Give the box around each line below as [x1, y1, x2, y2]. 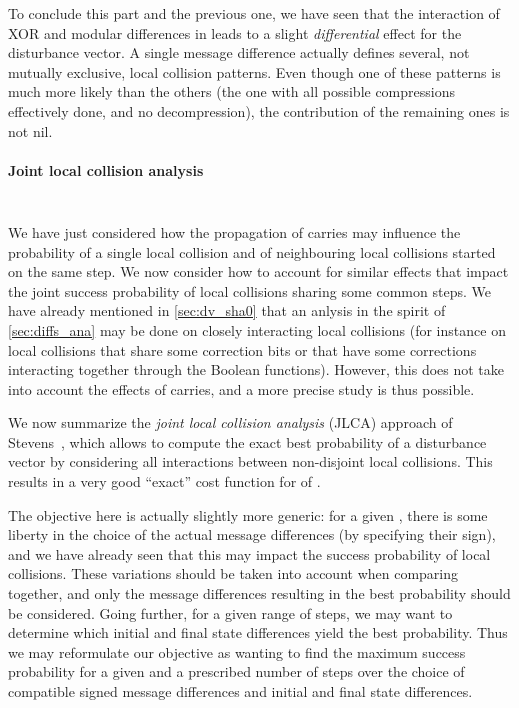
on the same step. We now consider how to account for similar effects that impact [8, 261, 509, 282]
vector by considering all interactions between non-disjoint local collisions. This [8, 451, 493, 472]
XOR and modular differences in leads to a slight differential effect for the [8, 22, 462, 43]
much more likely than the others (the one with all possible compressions [8, 81, 455, 102]
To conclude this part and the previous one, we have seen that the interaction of [8, 3, 500, 23]
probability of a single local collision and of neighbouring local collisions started [8, 241, 496, 262]
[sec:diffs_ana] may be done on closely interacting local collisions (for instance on [8, 319, 506, 340]
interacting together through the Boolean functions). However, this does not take [8, 359, 505, 380]
